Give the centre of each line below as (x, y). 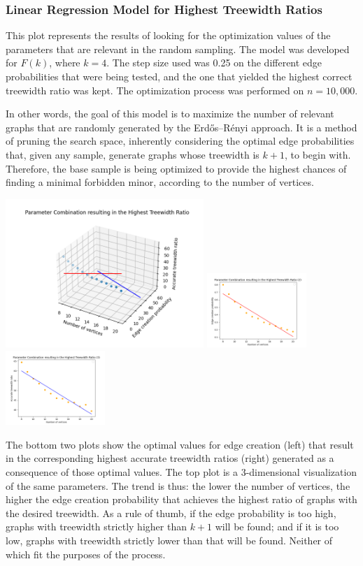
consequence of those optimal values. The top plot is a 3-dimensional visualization (181, 471)
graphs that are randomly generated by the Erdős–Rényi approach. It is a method (181, 127)
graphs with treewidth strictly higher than (96, 527)
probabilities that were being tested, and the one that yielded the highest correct (179, 76)
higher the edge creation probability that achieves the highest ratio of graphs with (181, 499)
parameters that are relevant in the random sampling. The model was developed (178, 49)
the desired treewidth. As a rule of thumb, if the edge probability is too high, (171, 513)
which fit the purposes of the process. (86, 554)
